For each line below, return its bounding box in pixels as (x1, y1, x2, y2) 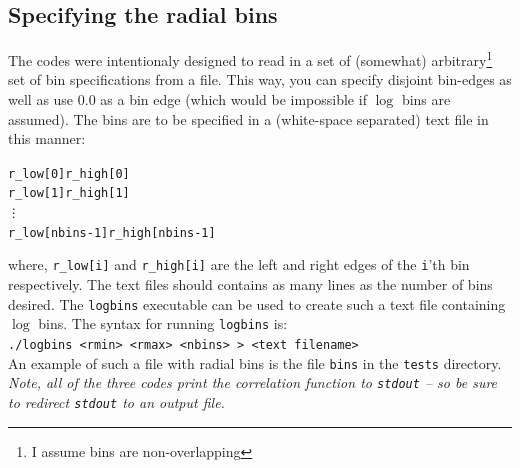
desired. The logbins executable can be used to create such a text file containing (8, 293, 506, 314)
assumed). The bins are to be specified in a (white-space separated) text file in (8, 108, 489, 129)
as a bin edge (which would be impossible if (100, 89, 367, 110)
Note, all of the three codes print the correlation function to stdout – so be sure (8, 372, 498, 393)
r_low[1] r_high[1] (8, 186, 130, 201)
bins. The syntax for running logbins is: (38, 313, 288, 334)
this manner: (8, 128, 86, 149)
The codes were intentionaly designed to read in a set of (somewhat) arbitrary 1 (8, 47, 493, 70)
